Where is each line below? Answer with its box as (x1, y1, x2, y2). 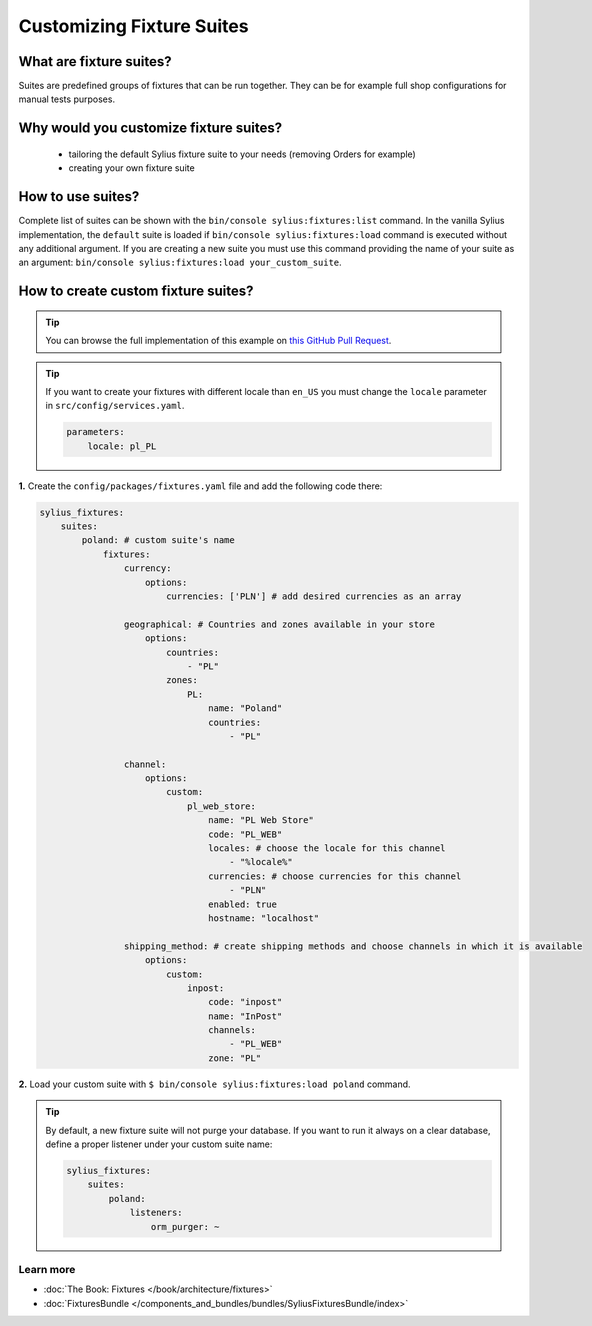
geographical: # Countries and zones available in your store (123, 618, 435, 630)
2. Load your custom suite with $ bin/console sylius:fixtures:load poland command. (18, 1078, 411, 1090)
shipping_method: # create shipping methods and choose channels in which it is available (123, 940, 583, 952)
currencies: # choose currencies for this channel (208, 870, 462, 882)
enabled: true (208, 898, 277, 910)
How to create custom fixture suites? (18, 283, 254, 300)
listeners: (129, 1207, 184, 1219)
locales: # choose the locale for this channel (208, 843, 446, 854)
